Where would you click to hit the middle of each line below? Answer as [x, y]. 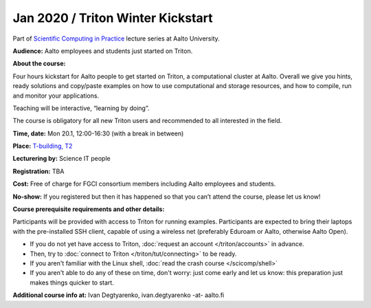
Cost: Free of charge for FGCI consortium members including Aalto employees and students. [144, 184]
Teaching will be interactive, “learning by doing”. [81, 108]
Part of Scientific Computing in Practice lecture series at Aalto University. [116, 38]
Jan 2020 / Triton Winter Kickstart [113, 18]
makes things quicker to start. [72, 283]
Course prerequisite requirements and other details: [89, 209]
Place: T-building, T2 [43, 146]
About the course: [39, 64]
